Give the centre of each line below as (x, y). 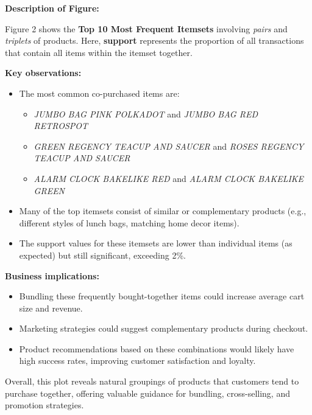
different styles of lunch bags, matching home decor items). (129, 222)
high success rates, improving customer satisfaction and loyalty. (137, 361)
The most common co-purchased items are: (99, 93)
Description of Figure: (52, 8)
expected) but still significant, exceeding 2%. (102, 255)
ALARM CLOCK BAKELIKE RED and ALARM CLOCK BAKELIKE (169, 178)
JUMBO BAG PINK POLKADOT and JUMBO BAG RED (146, 113)
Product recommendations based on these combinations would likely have (157, 348)
